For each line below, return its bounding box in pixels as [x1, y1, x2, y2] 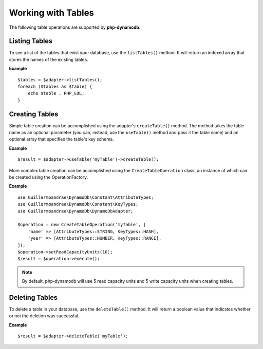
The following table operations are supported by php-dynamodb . [9, 24, 141, 30]
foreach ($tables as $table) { [18, 84, 93, 90]
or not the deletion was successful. [9, 313, 80, 319]
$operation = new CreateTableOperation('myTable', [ [18, 222, 146, 228]
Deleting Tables [9, 293, 58, 302]
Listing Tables [9, 37, 53, 45]
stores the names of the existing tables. [9, 57, 89, 62]
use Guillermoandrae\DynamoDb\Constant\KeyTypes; [18, 201, 139, 207]
